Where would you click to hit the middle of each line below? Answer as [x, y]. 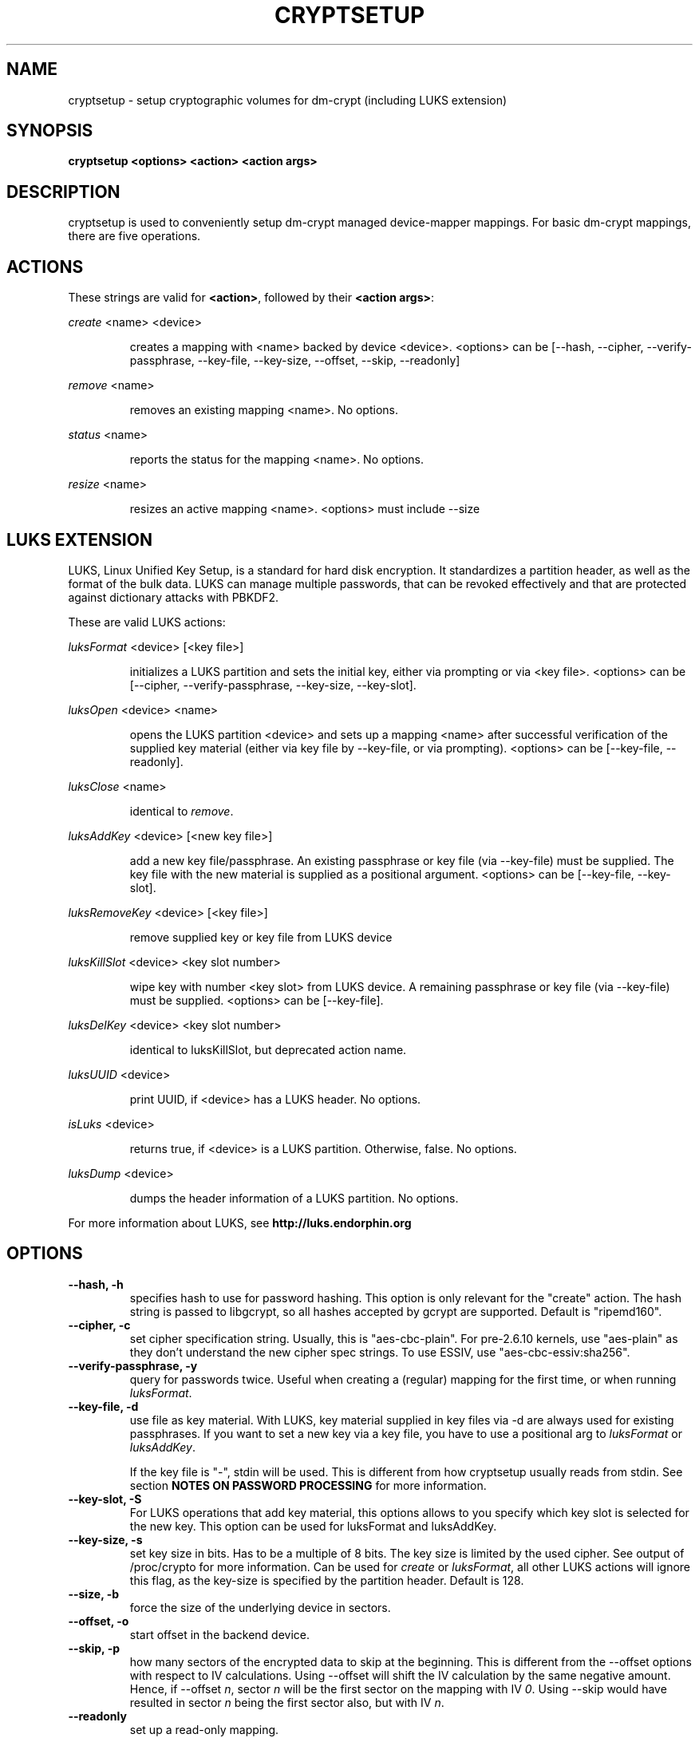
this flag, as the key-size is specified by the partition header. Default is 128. [327, 1580]
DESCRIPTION [63, 192]
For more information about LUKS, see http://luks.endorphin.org [240, 1223]
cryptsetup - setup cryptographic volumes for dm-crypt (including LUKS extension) [288, 100]
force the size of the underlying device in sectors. [260, 1607]
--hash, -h [96, 1284]
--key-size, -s [105, 1539]
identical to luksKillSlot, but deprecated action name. [268, 1049]
